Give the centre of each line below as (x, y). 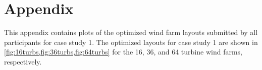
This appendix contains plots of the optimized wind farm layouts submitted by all (131, 32)
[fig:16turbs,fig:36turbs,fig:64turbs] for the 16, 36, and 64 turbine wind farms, (123, 52)
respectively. (23, 61)
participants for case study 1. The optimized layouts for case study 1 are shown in (131, 42)
